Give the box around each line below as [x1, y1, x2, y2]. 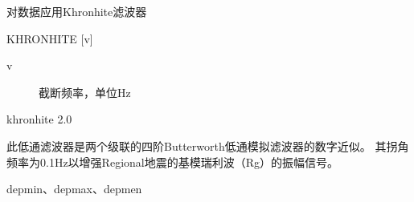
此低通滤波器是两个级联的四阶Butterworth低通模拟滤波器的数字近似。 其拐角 [6, 137, 409, 154]
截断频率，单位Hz [39, 83, 131, 100]
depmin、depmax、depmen [6, 180, 142, 197]
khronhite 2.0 [6, 111, 72, 127]
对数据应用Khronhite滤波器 [6, 3, 147, 19]
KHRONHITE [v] [6, 30, 93, 46]
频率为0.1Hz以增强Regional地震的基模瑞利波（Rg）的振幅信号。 [6, 153, 338, 170]
